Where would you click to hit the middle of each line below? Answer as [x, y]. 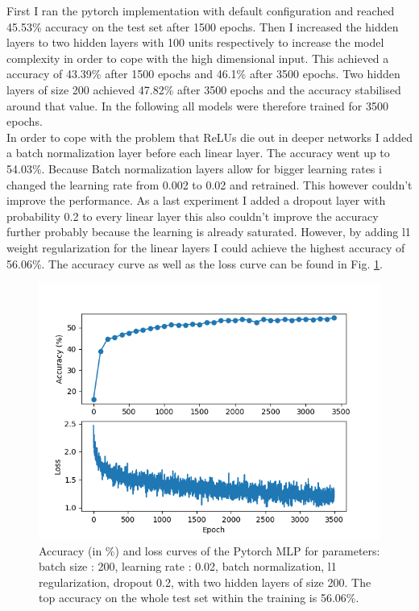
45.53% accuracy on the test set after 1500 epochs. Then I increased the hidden [203, 26]
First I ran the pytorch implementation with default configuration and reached [201, 10]
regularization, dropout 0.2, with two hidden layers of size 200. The [205, 582]
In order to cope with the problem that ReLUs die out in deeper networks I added [209, 137]
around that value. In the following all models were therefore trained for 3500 [197, 105]
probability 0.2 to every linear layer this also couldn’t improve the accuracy [193, 216]
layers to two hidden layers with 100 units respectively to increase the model [195, 42]
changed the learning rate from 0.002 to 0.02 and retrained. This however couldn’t [209, 184]
